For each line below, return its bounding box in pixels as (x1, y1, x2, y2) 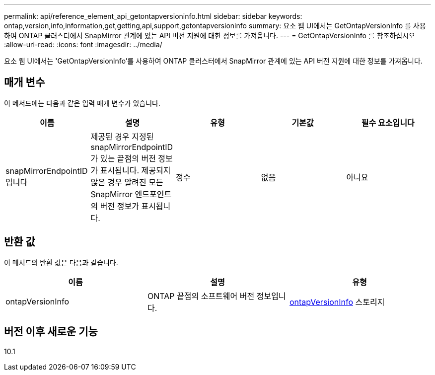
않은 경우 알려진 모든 (90, 177, 163, 187)
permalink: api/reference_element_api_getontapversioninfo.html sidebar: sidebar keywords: (4, 12, 302, 20)
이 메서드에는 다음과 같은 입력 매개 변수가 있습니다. (4, 98, 160, 107)
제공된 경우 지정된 (90, 131, 154, 142)
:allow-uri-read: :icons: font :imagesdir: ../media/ (4, 40, 162, 49)
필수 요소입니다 (361, 117, 415, 128)
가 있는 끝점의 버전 (90, 153, 156, 163)
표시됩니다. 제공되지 (100, 165, 171, 175)
